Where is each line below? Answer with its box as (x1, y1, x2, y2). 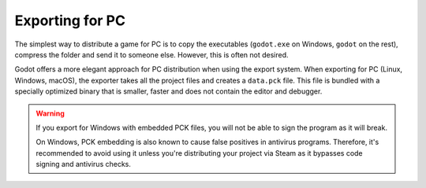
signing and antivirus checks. (35, 160, 132, 169)
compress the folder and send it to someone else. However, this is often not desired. (14, 50, 289, 59)
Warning (35, 109, 65, 118)
